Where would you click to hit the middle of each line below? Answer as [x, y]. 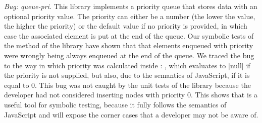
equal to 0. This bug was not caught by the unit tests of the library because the [127, 85]
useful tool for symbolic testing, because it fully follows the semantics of [115, 104]
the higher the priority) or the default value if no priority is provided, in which [126, 26]
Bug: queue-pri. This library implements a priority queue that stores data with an [131, 6]
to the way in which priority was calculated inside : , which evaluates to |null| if [127, 65]
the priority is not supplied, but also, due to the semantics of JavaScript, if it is [127, 75]
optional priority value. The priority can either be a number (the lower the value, [130, 16]
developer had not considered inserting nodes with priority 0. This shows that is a [131, 95]
